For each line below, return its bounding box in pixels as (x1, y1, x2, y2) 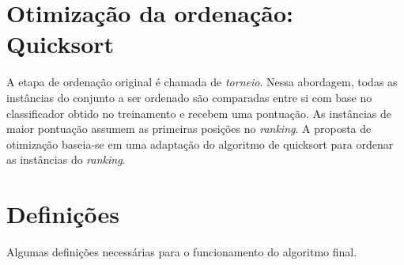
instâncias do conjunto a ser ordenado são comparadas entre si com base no (6, 89, 372, 105)
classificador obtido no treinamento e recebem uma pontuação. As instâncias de (6, 104, 391, 121)
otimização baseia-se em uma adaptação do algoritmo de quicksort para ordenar (6, 135, 394, 152)
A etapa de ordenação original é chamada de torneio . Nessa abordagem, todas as (6, 74, 398, 90)
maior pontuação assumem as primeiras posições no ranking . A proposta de (6, 120, 372, 137)
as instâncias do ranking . (6, 151, 126, 168)
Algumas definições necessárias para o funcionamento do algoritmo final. (6, 244, 357, 259)
